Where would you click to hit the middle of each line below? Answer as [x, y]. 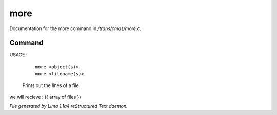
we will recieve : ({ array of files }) [45, 97]
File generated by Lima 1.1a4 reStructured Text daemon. [68, 106]
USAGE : [18, 55]
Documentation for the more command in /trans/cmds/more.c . [75, 28]
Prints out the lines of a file [51, 85]
